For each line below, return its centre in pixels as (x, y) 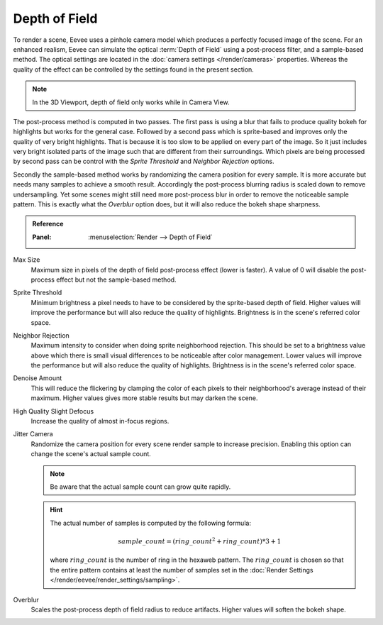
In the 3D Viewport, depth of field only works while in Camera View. (131, 102)
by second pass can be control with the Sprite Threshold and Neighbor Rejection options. (144, 161)
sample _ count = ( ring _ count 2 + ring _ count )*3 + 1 (200, 541)
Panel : (42, 237)
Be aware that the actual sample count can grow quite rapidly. (140, 487)
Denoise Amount (38, 378)
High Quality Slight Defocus (54, 411)
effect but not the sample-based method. (116, 280)
